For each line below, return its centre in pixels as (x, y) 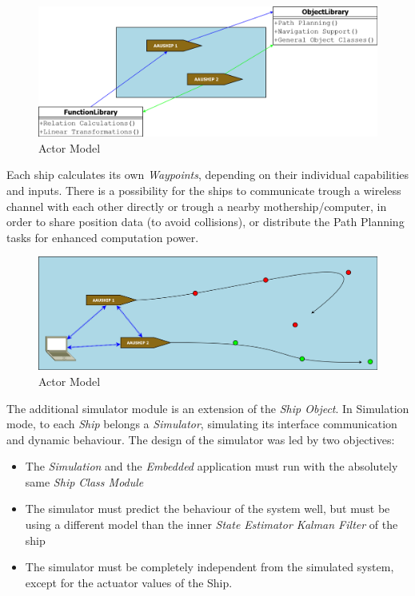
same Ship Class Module (84, 481)
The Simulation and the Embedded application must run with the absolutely (211, 466)
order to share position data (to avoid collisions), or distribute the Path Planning (206, 222)
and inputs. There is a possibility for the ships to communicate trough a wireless (204, 190)
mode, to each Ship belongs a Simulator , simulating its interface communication (202, 424)
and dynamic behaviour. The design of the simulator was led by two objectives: (201, 439)
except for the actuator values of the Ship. (129, 582)
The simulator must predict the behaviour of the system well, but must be (207, 509)
